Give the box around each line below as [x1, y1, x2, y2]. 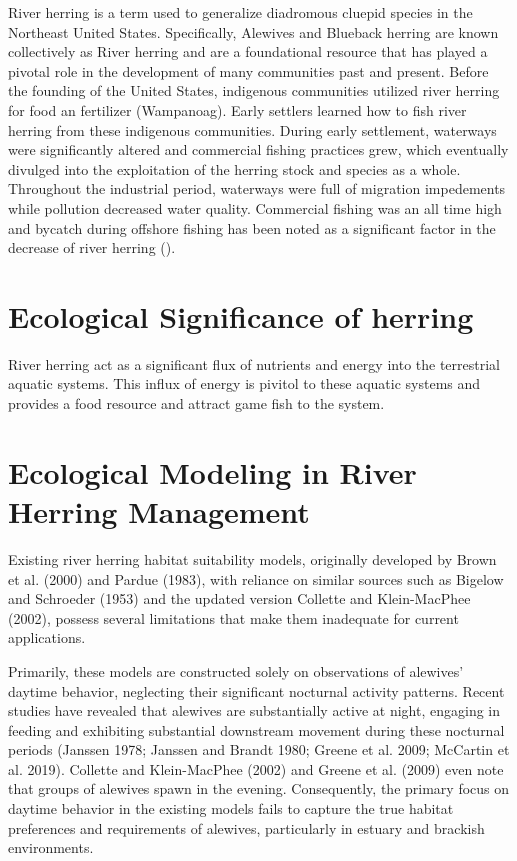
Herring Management [8, 491, 310, 531]
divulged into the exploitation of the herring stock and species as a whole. [8, 158, 461, 179]
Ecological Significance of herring [8, 295, 474, 336]
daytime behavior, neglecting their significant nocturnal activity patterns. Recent [8, 680, 505, 701]
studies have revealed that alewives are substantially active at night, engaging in [8, 700, 500, 721]
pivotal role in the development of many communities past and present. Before [8, 60, 489, 81]
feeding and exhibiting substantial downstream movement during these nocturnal [8, 719, 505, 740]
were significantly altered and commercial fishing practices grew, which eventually [8, 139, 509, 160]
